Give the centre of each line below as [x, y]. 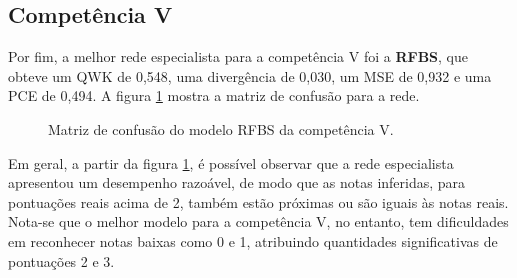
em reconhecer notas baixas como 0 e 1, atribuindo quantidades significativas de [253, 240]
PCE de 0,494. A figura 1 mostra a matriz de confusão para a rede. [214, 95]
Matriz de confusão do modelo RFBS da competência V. [221, 128]
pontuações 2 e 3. [61, 260]
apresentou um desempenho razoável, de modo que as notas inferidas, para [237, 182]
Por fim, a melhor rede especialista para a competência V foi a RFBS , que [238, 56]
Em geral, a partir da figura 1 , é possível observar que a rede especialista [231, 162]
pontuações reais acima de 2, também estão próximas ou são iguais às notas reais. [258, 201]
